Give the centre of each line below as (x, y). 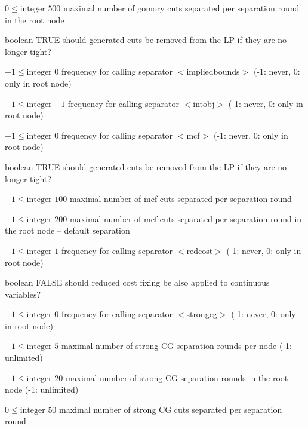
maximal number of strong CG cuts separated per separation (171, 409)
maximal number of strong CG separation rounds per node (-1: (176, 346)
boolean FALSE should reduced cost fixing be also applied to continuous (137, 282)
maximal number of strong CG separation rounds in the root (177, 377)
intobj (204, 103)
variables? (23, 294)
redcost (200, 250)
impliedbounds (213, 71)
